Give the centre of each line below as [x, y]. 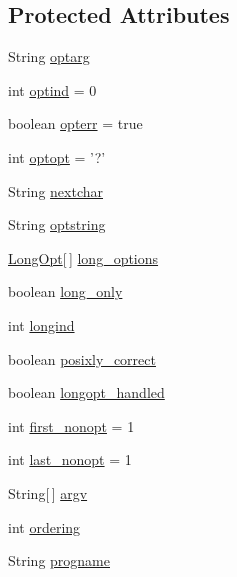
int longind [41, 324]
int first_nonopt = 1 [71, 425]
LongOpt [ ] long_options [83, 257]
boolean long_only [65, 291]
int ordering [44, 526]
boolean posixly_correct [82, 358]
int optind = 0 [52, 89]
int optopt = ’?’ [57, 156]
